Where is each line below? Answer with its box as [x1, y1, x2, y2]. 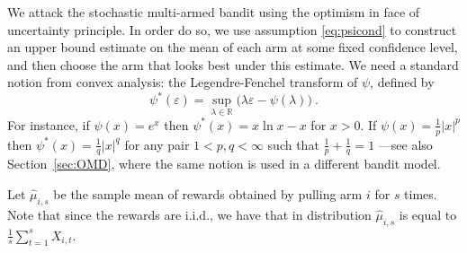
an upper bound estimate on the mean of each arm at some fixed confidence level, [7, 38, 458, 57]
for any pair [124, 135, 190, 153]
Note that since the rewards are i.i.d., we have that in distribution [7, 205, 372, 223]
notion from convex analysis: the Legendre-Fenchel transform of [7, 73, 358, 92]
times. [404, 184, 437, 203]
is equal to [399, 205, 457, 223]
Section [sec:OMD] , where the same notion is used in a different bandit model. [7, 154, 441, 173]
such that [267, 135, 319, 153]
